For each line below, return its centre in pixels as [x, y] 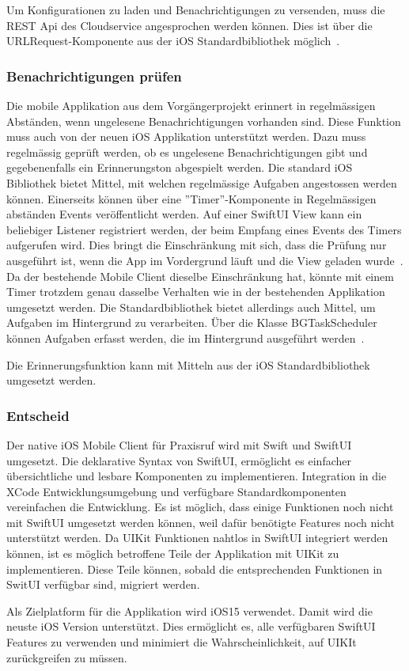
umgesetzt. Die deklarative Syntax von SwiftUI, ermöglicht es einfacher [179, 460]
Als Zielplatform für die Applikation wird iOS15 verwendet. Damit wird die [189, 610]
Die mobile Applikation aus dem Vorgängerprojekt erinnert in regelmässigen [191, 105]
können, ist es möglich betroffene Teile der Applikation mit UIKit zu [173, 553]
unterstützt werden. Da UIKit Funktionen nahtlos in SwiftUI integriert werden [197, 538]
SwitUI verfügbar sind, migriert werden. [103, 584]
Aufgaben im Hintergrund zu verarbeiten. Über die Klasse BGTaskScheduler [192, 322]
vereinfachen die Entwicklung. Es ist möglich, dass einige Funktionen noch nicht [200, 507]
